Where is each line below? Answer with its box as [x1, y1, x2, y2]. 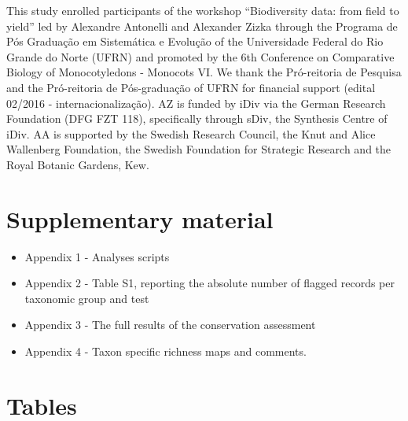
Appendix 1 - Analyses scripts [24, 248, 170, 264]
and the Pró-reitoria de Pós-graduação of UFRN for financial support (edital [6, 79, 376, 95]
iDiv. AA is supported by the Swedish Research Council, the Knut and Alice [6, 125, 376, 142]
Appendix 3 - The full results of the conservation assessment [24, 316, 316, 333]
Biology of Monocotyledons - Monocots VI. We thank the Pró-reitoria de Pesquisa [6, 64, 402, 80]
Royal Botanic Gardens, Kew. [6, 156, 149, 172]
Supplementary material [6, 202, 274, 235]
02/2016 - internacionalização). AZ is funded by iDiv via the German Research [6, 94, 386, 111]
